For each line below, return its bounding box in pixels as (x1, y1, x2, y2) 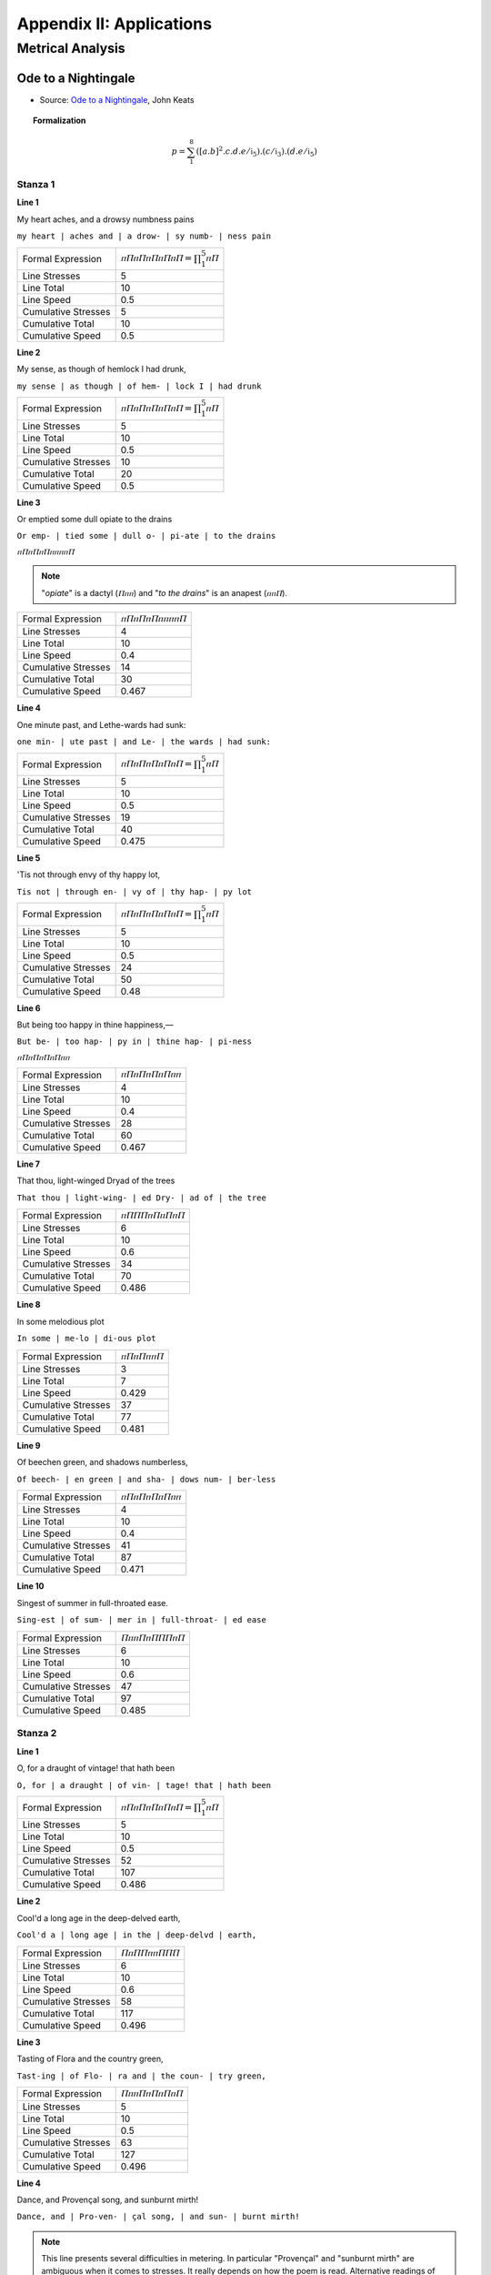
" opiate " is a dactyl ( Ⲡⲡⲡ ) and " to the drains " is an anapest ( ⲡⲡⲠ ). (41, 587, 288, 598)
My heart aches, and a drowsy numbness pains (16, 214, 195, 225)
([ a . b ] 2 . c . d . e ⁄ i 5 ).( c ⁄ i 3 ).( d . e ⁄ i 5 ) (195, 145, 318, 159)
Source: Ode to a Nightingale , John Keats (39, 94, 195, 105)
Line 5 (16, 853, 41, 864)
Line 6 (16, 1002, 41, 1014)
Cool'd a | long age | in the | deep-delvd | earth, (16, 1930, 257, 1940)
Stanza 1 (16, 178, 55, 191)
